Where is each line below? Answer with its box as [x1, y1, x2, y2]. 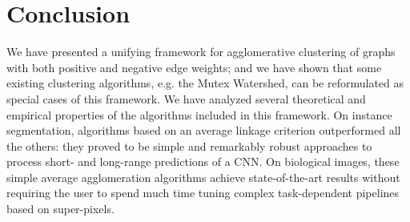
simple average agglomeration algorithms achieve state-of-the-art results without [6, 168, 400, 185]
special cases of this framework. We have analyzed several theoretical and [6, 90, 366, 107]
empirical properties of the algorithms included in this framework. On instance [6, 106, 392, 123]
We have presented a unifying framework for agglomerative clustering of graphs [6, 43, 396, 60]
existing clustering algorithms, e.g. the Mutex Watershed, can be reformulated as [6, 75, 404, 91]
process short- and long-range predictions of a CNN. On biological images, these [6, 153, 400, 170]
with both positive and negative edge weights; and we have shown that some [6, 59, 382, 75]
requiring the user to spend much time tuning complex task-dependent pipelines [6, 184, 400, 201]
